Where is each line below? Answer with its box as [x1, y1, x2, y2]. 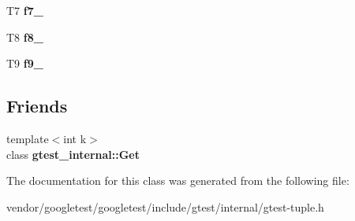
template [6, 130, 49, 146]
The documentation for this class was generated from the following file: [6, 172, 349, 189]
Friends [6, 94, 68, 118]
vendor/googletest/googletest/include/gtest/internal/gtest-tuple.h [6, 198, 324, 215]
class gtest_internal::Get [6, 145, 140, 162]
